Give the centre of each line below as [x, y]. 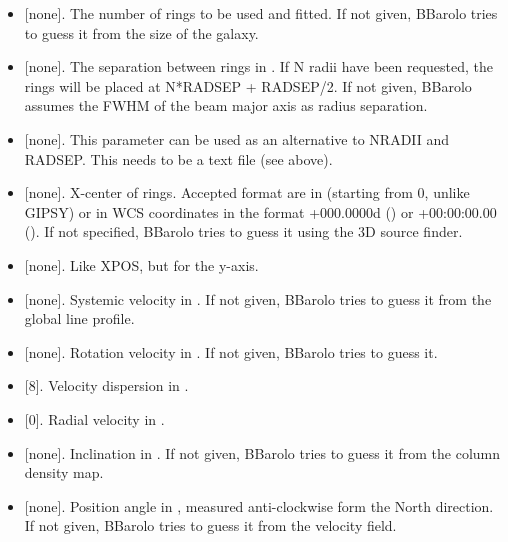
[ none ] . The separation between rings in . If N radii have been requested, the [259, 66]
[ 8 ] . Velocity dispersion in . [106, 385]
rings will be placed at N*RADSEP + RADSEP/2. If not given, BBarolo [248, 85]
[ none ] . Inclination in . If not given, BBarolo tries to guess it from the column [262, 452]
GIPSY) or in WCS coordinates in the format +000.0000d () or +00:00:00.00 [260, 211]
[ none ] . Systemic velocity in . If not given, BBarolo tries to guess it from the [258, 298]
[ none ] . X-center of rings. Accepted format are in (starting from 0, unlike [247, 192]
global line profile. [79, 318]
